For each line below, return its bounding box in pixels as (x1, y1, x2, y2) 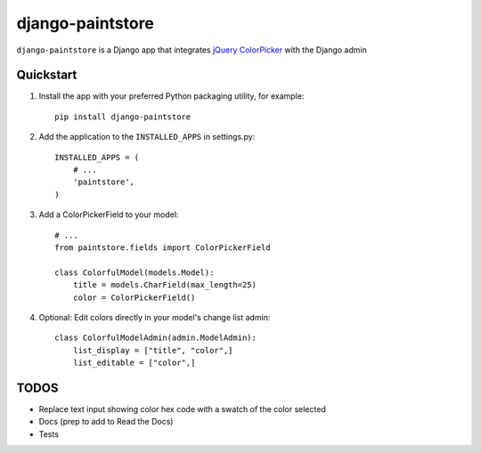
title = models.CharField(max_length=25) (72, 280, 257, 290)
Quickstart (16, 68, 77, 83)
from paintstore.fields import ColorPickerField (54, 242, 271, 253)
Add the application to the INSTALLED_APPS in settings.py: (38, 132, 256, 142)
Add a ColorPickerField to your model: (38, 209, 179, 220)
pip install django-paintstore (54, 111, 192, 122)
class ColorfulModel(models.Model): (54, 267, 215, 278)
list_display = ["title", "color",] (72, 345, 233, 355)
